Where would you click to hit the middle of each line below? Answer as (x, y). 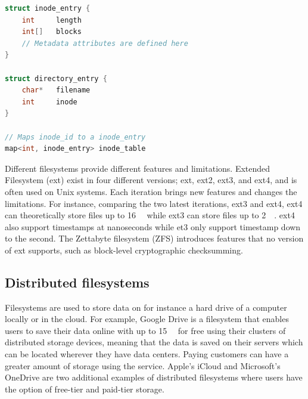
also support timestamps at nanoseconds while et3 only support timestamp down (153, 226)
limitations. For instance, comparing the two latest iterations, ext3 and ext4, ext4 (154, 203)
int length (52, 20)
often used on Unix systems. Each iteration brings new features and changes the (151, 191)
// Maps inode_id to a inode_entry (75, 137)
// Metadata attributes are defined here (105, 43)
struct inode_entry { (48, 8)
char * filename (56, 90)
